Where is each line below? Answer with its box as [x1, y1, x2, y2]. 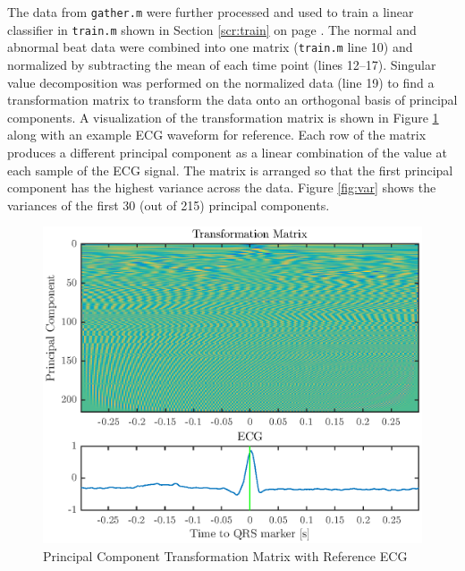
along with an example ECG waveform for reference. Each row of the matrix [7, 125, 427, 144]
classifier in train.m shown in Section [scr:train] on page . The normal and [7, 20, 417, 38]
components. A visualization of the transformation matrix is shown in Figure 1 [7, 107, 439, 126]
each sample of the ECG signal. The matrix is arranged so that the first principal [7, 160, 453, 179]
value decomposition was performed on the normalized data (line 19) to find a [7, 72, 435, 91]
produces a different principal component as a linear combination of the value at [7, 142, 447, 161]
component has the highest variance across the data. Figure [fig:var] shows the [7, 178, 436, 197]
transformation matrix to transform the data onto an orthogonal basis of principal [7, 90, 458, 109]
